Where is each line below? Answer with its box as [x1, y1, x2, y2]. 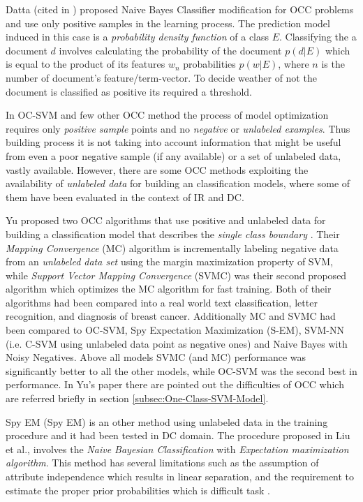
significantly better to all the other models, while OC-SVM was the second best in [6, 363, 357, 378]
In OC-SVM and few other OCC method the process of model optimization [6, 108, 329, 122]
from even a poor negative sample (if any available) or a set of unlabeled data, [6, 148, 341, 163]
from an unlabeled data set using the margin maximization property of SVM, [6, 254, 333, 269]
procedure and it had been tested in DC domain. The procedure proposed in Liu [6, 428, 350, 443]
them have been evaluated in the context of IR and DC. [6, 189, 244, 204]
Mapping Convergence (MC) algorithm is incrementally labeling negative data [6, 240, 339, 255]
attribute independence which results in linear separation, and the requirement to [6, 469, 355, 483]
